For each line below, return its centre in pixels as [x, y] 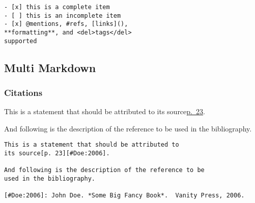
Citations [23, 92]
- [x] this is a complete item [57, 7]
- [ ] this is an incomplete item [63, 15]
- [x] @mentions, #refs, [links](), [66, 24]
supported [21, 41]
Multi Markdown [50, 67]
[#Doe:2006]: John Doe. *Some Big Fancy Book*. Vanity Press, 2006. [124, 196]
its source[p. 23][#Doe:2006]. [57, 154]
